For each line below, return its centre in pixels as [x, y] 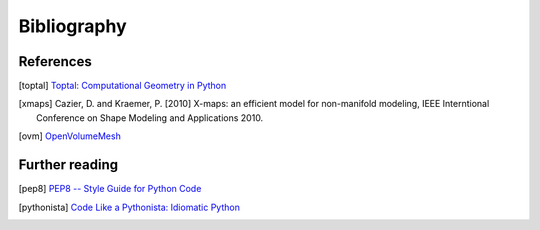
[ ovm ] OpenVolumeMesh [70, 136]
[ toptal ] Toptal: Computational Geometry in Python [122, 86]
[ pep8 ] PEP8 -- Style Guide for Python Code [110, 189]
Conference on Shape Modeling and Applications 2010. [150, 117]
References [55, 61]
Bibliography [72, 26]
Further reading [68, 165]
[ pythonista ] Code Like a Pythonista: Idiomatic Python [129, 207]
